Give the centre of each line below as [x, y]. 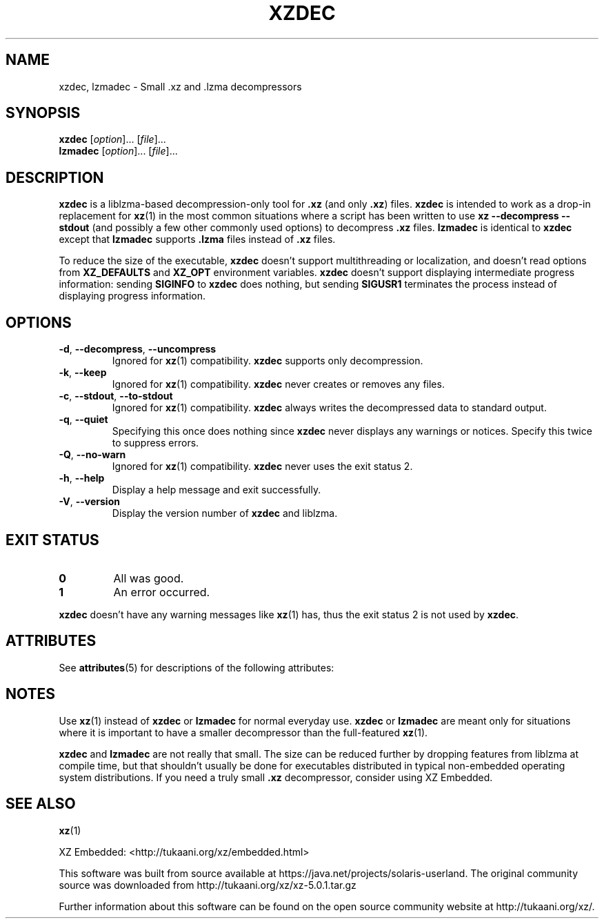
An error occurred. [162, 592]
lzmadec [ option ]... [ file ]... [118, 151]
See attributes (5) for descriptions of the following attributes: [197, 667]
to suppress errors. [155, 443]
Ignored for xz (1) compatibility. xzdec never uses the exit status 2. [262, 466]
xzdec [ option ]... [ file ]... [112, 139]
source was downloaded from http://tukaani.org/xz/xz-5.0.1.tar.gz [208, 885]
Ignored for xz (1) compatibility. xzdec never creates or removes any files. [278, 384]
